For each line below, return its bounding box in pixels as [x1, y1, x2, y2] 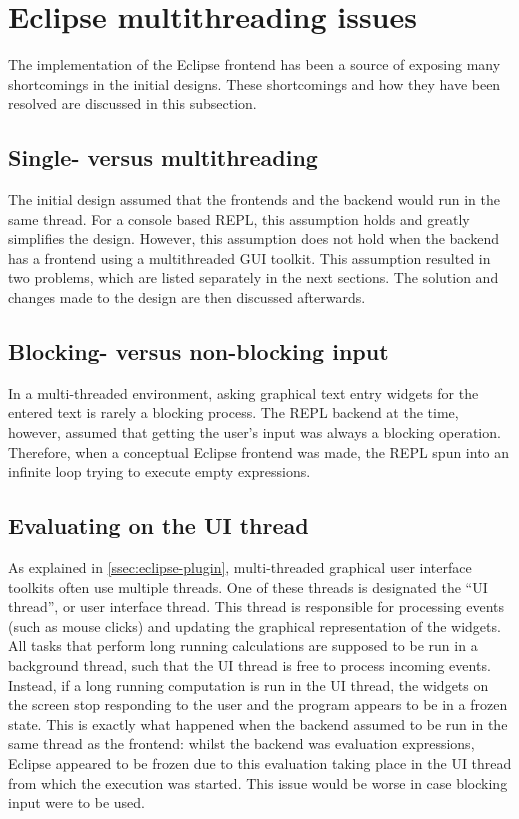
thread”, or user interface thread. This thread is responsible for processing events [8, 596, 505, 617]
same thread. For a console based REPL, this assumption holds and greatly [8, 208, 470, 229]
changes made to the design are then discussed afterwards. [8, 287, 366, 308]
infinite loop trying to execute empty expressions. [8, 461, 311, 482]
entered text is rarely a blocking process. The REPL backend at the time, [8, 402, 459, 423]
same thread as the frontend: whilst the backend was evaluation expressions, [8, 733, 475, 754]
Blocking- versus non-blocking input [8, 336, 389, 367]
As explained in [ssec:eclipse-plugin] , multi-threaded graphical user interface [8, 557, 472, 578]
